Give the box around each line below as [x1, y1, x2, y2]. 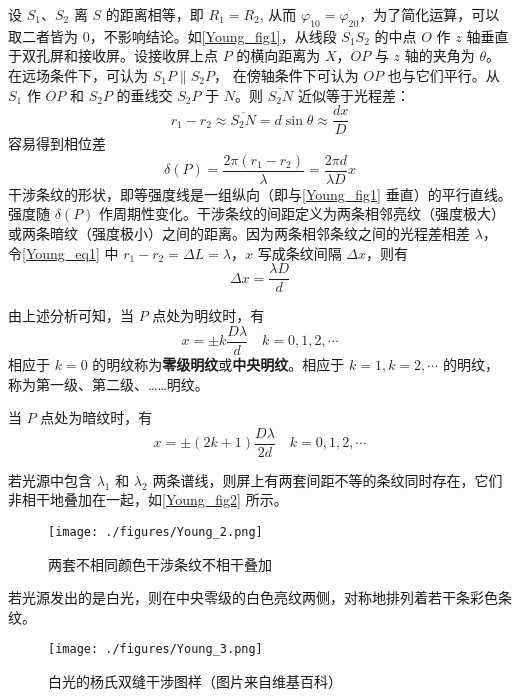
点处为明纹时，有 [152, 305, 265, 326]
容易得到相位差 [8, 133, 106, 154]
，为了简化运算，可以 [359, 4, 500, 24]
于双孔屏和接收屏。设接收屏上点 [8, 45, 218, 66]
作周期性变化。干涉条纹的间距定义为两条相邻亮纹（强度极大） [99, 203, 506, 224]
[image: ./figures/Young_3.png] [48, 642, 263, 657]
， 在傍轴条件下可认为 [213, 64, 359, 85]
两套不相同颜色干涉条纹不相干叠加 [48, 553, 272, 574]
